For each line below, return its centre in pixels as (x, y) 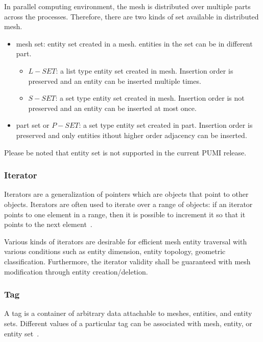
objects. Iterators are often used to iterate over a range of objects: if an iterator (128, 204)
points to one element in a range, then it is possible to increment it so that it (125, 214)
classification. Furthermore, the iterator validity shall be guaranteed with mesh (127, 261)
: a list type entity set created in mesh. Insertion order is (145, 70)
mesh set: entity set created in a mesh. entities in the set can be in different (134, 43)
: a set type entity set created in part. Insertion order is (166, 125)
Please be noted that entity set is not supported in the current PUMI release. (125, 152)
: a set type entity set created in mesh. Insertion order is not (150, 98)
